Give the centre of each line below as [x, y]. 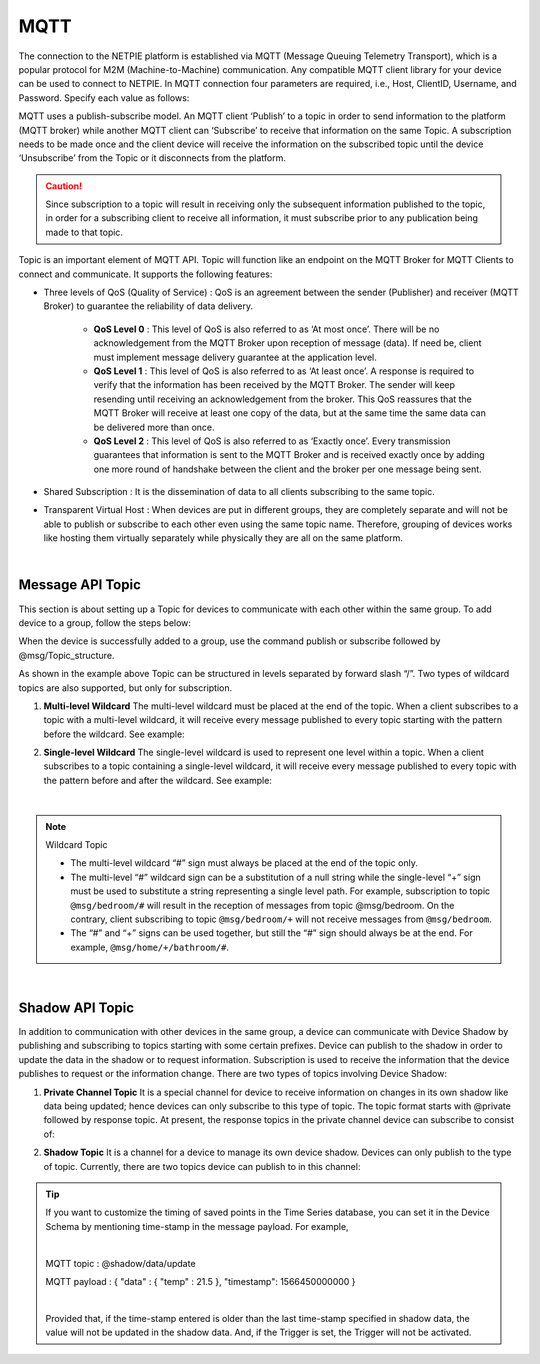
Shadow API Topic [76, 1007]
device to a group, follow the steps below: [105, 622]
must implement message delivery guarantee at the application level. [235, 357]
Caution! [64, 186]
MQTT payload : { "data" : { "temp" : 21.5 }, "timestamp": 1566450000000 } [200, 1281]
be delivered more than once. [154, 427]
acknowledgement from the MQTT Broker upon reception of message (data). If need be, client [287, 343]
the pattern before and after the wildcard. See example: [157, 780]
